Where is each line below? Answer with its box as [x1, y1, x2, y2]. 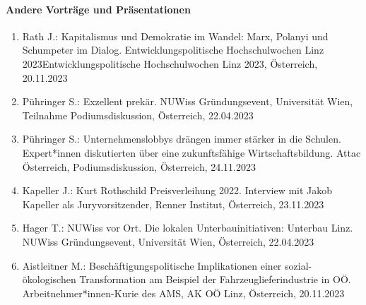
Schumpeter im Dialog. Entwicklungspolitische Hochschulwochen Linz [22, 42, 324, 57]
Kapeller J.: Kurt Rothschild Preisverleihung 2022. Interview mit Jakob [22, 183, 333, 198]
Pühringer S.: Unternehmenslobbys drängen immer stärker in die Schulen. [22, 131, 341, 146]
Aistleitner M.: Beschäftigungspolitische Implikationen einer [22, 258, 282, 273]
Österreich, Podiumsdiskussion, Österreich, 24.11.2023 [22, 159, 256, 174]
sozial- [285, 258, 312, 273]
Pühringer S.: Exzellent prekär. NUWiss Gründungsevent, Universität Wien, [22, 94, 353, 109]
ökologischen [22, 272, 76, 287]
